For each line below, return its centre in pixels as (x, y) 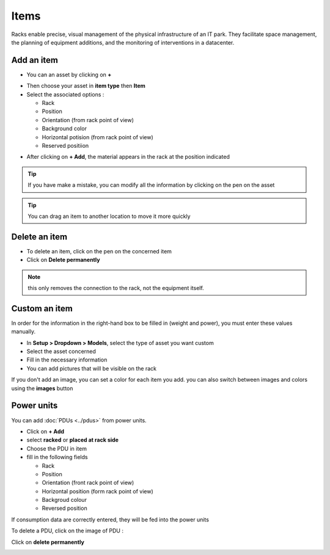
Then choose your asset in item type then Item (86, 86)
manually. (24, 332)
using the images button (42, 388)
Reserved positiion (65, 145)
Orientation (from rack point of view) (88, 120)
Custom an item (42, 308)
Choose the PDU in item (57, 448)
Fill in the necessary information (67, 360)
